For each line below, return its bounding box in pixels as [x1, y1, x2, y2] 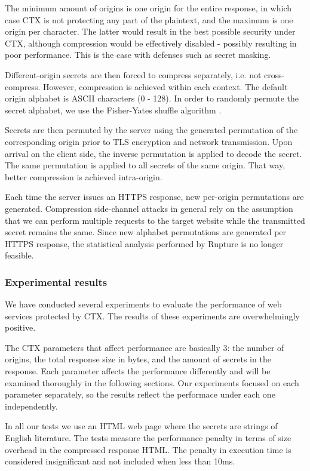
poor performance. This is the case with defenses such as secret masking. [5, 48, 271, 61]
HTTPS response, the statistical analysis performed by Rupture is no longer [5, 237, 284, 250]
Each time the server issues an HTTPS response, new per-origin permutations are [5, 190, 304, 203]
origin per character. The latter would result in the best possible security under [5, 25, 296, 38]
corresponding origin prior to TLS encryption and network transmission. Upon [5, 135, 293, 147]
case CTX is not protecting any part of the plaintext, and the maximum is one [5, 13, 293, 26]
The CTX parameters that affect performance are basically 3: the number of [5, 341, 284, 353]
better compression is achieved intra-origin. [5, 170, 162, 183]
